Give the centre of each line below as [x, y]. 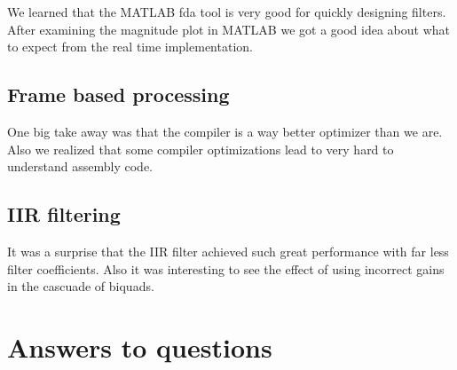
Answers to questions [140, 346]
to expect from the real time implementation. [130, 47]
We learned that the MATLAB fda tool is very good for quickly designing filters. [227, 12]
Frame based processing [118, 94]
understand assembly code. [80, 166]
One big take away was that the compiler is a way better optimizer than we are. [225, 131]
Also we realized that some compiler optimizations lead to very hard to [201, 149]
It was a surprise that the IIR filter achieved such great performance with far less [228, 251]
